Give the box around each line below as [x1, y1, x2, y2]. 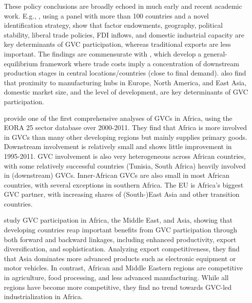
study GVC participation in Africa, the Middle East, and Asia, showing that [4, 215, 233, 225]
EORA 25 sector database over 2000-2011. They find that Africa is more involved [4, 122, 247, 133]
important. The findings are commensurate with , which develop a [4, 48, 202, 58]
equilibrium [4, 58, 38, 68]
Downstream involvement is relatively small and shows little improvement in [4, 141, 232, 151]
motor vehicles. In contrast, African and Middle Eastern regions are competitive [4, 263, 243, 273]
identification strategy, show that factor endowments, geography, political [4, 20, 223, 30]
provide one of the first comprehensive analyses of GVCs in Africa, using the [4, 113, 233, 123]
